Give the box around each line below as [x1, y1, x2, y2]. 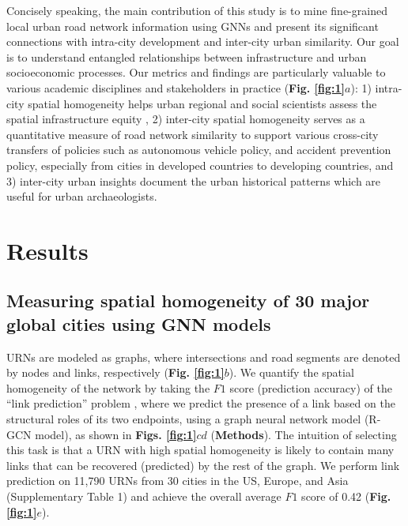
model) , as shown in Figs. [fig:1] [35, 426, 197, 442]
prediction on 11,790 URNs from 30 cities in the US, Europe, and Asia [6, 472, 349, 489]
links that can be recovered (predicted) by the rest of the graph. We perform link [6, 456, 400, 473]
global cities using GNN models [6, 311, 271, 336]
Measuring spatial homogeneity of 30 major [6, 288, 370, 313]
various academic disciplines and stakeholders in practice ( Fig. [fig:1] [6, 79, 346, 96]
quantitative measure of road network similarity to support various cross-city [6, 126, 379, 142]
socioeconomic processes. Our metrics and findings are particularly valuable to [6, 64, 386, 81]
